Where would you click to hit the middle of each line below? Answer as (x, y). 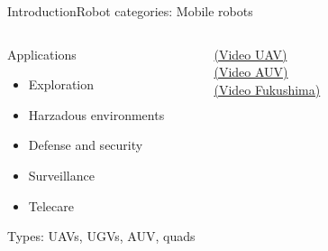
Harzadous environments (96, 114)
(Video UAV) (251, 54)
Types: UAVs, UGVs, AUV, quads (101, 236)
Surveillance (61, 175)
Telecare (51, 205)
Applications (42, 54)
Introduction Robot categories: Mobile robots (130, 11)
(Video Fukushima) (267, 89)
